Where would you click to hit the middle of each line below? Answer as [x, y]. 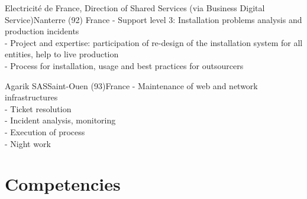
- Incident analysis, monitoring [60, 120]
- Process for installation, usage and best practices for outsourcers [124, 65]
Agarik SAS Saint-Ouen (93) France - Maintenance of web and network [131, 85]
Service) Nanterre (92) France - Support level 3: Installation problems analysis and [153, 19]
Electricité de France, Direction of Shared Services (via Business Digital [135, 8]
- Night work [28, 143]
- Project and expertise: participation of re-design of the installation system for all [154, 42]
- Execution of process [45, 131]
